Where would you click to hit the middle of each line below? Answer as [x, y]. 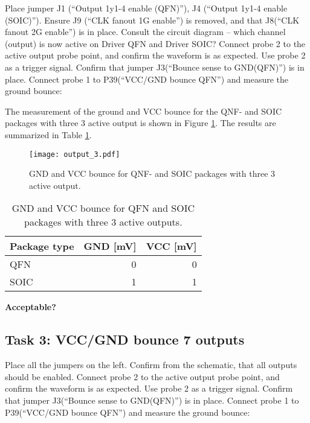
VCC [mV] [171, 246]
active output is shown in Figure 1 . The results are [182, 123]
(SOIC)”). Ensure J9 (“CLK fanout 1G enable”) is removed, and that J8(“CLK [152, 20]
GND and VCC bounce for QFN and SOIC [103, 208]
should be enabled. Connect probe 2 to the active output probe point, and [142, 376]
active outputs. [151, 222]
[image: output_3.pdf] [75, 154]
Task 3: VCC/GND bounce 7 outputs [125, 339]
